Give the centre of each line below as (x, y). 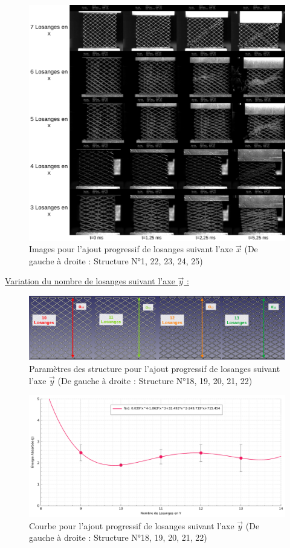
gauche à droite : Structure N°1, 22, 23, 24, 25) (116, 260)
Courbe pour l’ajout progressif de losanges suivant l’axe (132, 525)
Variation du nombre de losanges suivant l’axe (90, 281)
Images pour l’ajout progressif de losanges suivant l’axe (131, 249)
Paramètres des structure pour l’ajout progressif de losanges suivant (155, 368)
